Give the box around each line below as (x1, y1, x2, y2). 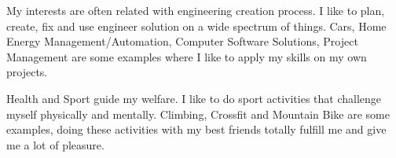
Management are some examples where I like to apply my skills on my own (6, 48, 367, 64)
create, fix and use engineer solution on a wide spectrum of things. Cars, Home (6, 17, 387, 34)
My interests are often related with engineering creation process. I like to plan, (6, 2, 385, 18)
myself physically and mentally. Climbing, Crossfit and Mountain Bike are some (6, 105, 390, 122)
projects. (6, 64, 48, 80)
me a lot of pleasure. (6, 136, 104, 152)
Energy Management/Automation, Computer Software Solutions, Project (6, 33, 358, 50)
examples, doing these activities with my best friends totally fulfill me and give (6, 121, 387, 138)
